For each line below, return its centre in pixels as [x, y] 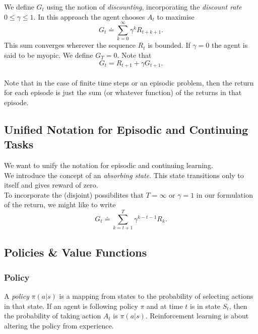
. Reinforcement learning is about [197, 316]
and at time [165, 306]
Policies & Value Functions [76, 252]
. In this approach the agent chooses [89, 16]
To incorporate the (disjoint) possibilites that [74, 194]
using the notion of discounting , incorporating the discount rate [144, 7]
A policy [17, 296]
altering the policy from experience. [59, 325]
